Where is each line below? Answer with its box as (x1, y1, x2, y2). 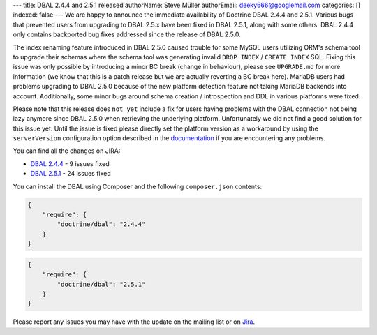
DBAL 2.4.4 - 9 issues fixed (30, 159, 110, 167)
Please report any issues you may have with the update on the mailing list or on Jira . (13, 318, 255, 326)
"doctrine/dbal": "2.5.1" (57, 280, 146, 288)
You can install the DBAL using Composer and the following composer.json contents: (13, 182, 262, 191)
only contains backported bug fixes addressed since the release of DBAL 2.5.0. (13, 30, 241, 38)
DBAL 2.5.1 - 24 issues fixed (30, 170, 111, 178)
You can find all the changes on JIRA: (13, 147, 121, 155)
